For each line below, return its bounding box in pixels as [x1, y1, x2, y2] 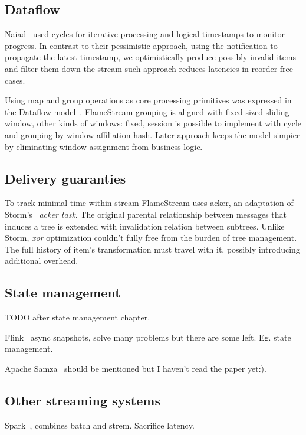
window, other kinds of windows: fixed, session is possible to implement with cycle [5, 117, 302, 129]
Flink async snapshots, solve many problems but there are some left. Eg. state [5, 331, 291, 343]
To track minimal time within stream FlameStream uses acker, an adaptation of [5, 197, 294, 209]
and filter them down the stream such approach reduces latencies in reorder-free [5, 62, 294, 74]
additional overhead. [5, 254, 78, 267]
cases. [5, 74, 25, 86]
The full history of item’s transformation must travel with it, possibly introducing [5, 243, 300, 255]
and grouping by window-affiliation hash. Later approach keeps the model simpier [5, 128, 300, 140]
